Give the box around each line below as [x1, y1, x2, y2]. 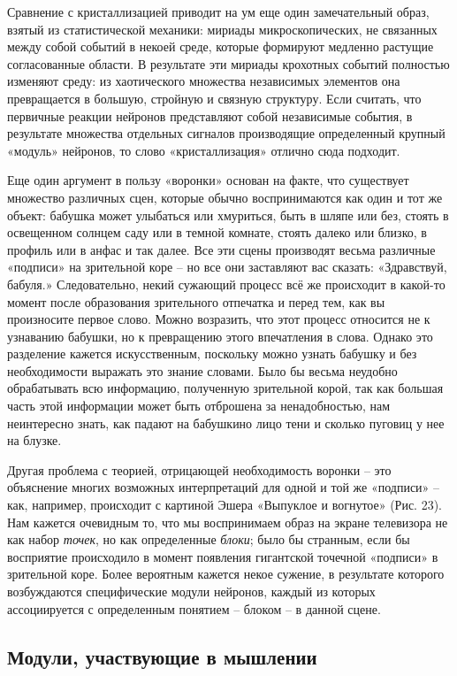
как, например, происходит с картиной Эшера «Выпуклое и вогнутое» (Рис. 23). [7, 495, 442, 514]
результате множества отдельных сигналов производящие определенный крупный [7, 124, 446, 142]
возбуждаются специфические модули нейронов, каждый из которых [7, 582, 376, 600]
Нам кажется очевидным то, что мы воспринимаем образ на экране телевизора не [7, 512, 448, 531]
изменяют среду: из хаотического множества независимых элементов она [7, 72, 400, 90]
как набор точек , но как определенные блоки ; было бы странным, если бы [7, 530, 410, 549]
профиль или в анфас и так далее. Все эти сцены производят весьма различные [7, 240, 436, 258]
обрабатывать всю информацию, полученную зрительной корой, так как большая [7, 379, 444, 397]
